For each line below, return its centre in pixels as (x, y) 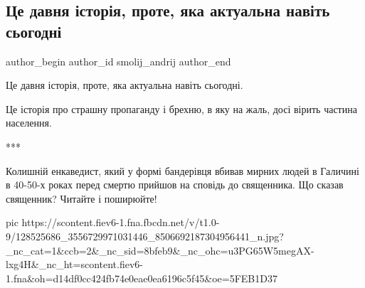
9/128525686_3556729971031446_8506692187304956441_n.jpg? (145, 236)
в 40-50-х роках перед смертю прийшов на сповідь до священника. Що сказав (175, 185)
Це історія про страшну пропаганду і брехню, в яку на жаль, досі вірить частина (181, 108)
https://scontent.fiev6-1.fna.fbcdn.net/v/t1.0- (121, 222)
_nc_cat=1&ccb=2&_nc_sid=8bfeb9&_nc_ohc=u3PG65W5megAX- (160, 250)
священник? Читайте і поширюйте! (81, 198)
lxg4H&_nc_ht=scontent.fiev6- (74, 264)
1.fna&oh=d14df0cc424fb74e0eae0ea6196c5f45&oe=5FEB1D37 (142, 278)
